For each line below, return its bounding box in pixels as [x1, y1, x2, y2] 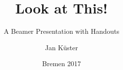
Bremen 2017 [42, 58, 81, 69]
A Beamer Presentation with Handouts [3, 26, 120, 36]
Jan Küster [45, 42, 78, 52]
